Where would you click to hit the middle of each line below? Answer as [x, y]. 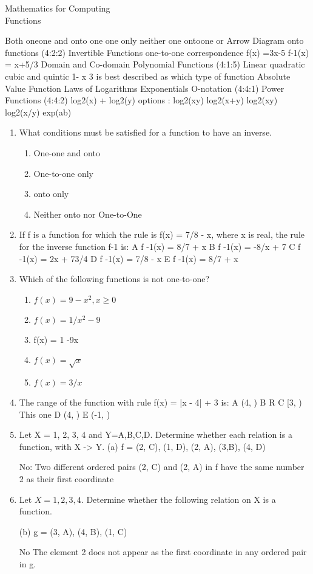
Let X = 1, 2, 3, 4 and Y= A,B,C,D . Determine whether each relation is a [156, 434]
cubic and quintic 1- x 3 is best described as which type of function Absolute [148, 76]
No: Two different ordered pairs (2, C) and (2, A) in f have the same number [162, 467]
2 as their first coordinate [66, 479]
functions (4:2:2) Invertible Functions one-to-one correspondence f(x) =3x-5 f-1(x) [157, 52]
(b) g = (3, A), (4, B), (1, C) [73, 531]
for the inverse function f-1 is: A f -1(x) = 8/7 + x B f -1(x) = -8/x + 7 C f [160, 246]
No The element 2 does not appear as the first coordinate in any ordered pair [163, 552]
